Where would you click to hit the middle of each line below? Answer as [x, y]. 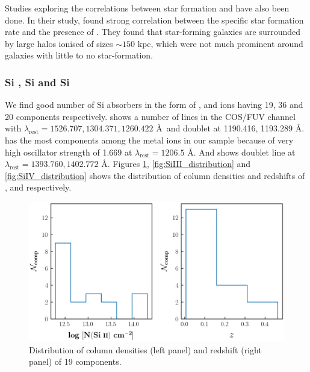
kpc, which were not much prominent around [220, 43]
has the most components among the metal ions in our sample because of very [149, 140]
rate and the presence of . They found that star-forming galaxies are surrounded [153, 32]
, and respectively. [38, 187]
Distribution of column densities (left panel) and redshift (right [145, 349]
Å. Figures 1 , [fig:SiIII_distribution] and [176, 164]
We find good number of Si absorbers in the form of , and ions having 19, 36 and [154, 105]
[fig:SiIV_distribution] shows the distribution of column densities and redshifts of [155, 175]
